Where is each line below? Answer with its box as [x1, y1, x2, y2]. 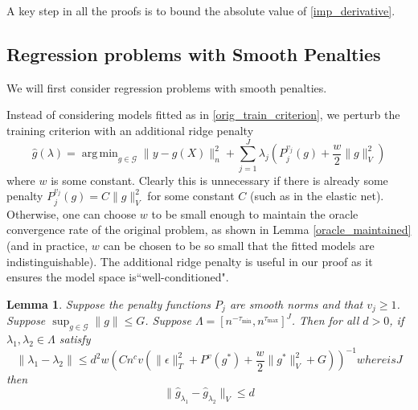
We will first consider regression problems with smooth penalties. [6, 79, 327, 96]
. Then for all [291, 312, 359, 329]
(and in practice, [6, 236, 88, 253]
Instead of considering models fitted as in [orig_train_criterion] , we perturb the [6, 106, 400, 123]
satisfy [59, 330, 91, 346]
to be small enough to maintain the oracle [151, 205, 359, 222]
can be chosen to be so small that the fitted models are [103, 236, 375, 253]
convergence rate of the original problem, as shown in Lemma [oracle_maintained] [6, 221, 412, 238]
